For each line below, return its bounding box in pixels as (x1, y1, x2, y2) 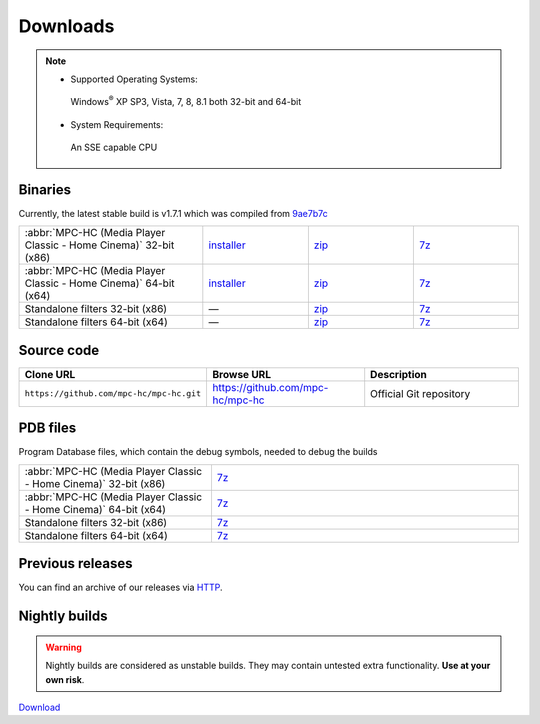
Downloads (18, 15, 115, 37)
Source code (18, 341, 100, 359)
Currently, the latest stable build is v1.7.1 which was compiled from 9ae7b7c (18, 208, 329, 220)
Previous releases (18, 555, 133, 572)
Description (370, 367, 427, 381)
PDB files (18, 420, 77, 437)
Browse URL (211, 367, 272, 381)
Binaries (18, 181, 72, 198)
